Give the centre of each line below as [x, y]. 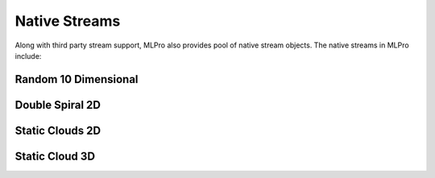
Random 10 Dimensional [77, 79]
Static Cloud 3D [55, 156]
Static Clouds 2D [58, 130]
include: [28, 56]
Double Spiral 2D [58, 105]
